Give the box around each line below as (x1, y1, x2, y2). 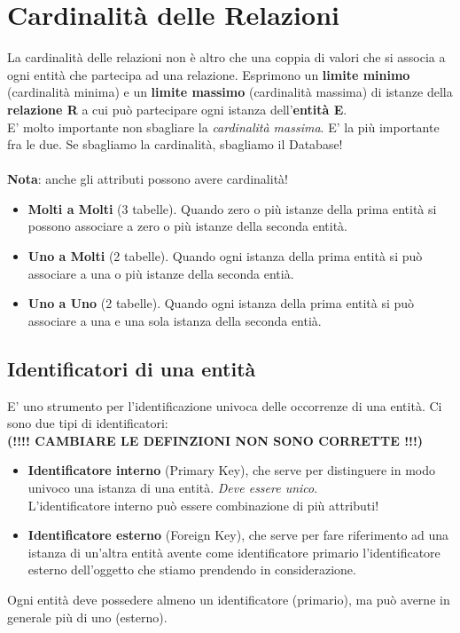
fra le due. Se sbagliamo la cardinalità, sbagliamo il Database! (7, 135, 343, 154)
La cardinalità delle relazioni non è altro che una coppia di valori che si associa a (7, 48, 446, 67)
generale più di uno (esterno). (7, 607, 168, 626)
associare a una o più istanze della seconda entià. (27, 264, 294, 282)
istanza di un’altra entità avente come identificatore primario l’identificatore (27, 542, 441, 561)
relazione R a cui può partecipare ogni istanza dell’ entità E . (7, 99, 347, 118)
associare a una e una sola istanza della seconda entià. (27, 311, 322, 329)
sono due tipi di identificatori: (7, 414, 168, 432)
